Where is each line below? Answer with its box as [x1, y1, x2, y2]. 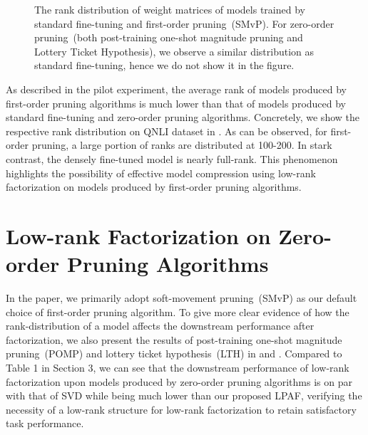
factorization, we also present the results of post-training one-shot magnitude [6, 332, 342, 347]
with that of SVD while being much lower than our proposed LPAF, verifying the [6, 388, 362, 403]
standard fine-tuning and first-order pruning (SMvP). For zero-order [34, 16, 334, 31]
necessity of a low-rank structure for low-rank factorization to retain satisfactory [6, 402, 357, 416]
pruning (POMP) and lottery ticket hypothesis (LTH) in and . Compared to [6, 346, 342, 361]
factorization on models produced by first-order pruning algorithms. [6, 179, 302, 194]
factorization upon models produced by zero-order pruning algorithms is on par [6, 374, 352, 389]
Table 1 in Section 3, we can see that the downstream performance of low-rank [6, 360, 349, 374]
